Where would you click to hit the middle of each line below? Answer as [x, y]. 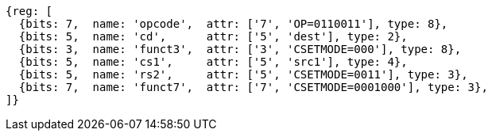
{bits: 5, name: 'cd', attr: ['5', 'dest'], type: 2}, [213, 36]
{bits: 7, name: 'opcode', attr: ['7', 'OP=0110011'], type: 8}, [233, 24]
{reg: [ [29, 11]
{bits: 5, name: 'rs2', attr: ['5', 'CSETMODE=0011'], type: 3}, [243, 74]
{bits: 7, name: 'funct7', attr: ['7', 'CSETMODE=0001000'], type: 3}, [253, 87]
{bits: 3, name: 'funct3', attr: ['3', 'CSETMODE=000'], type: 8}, [240, 49]
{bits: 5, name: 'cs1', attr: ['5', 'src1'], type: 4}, [213, 62]
